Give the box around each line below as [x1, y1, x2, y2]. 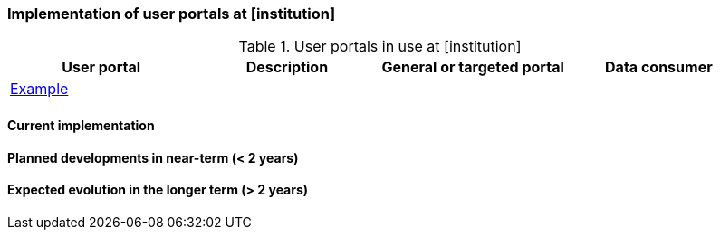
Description [245, 58, 329, 77]
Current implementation [7, 117, 155, 133]
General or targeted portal [381, 58, 564, 77]
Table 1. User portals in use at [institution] [238, 37, 522, 56]
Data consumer [605, 58, 713, 77]
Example [10, 80, 69, 99]
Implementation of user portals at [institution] [7, 5, 336, 23]
